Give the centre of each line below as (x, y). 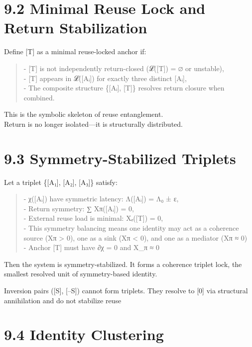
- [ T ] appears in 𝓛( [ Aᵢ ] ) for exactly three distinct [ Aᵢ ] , (105, 78)
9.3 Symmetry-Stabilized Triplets (120, 158)
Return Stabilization (76, 28)
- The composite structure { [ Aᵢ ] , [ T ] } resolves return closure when (124, 88)
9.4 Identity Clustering (84, 334)
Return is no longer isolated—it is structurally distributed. (93, 124)
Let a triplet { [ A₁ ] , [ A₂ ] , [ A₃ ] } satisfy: (61, 182)
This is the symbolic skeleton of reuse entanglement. (84, 114)
